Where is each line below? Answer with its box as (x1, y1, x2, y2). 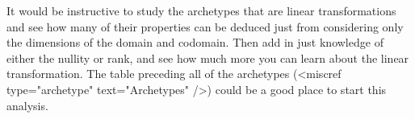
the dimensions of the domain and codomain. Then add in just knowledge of (6, 34, 384, 51)
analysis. (6, 96, 48, 113)
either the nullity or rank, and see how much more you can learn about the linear (6, 49, 409, 66)
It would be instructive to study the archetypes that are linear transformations (6, 2, 396, 18)
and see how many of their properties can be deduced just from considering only (6, 18, 404, 35)
